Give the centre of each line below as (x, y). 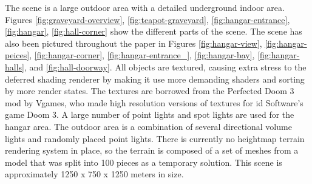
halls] (15, 66)
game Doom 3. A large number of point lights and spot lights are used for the (150, 114)
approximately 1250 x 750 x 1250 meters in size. (94, 174)
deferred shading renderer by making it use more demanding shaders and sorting (155, 79)
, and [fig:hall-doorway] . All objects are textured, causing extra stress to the (165, 66)
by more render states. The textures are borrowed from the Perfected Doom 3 (150, 91)
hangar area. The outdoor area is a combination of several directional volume (148, 126)
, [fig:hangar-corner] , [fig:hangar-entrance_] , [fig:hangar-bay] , (142, 55)
